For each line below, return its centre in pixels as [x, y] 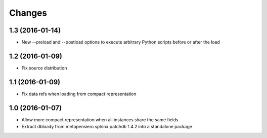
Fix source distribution [44, 68]
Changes [28, 13]
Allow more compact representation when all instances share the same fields [100, 120]
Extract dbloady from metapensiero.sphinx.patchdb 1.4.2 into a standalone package [107, 127]
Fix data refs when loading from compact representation [79, 94]
